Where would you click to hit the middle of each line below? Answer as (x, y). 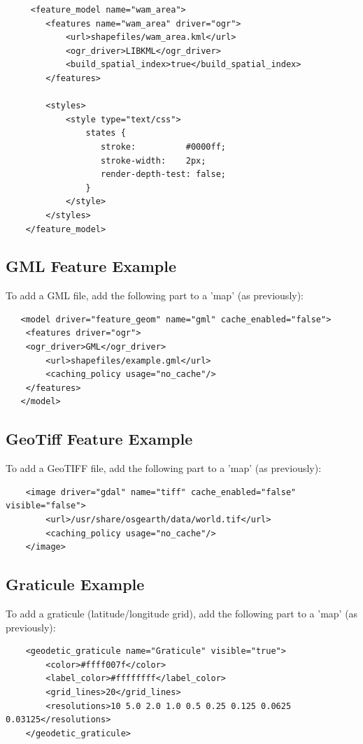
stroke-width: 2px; (154, 160)
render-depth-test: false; (164, 174)
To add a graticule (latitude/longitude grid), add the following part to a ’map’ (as (182, 614)
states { (106, 133)
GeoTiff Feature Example (99, 439)
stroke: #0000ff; (164, 146)
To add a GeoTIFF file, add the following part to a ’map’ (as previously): (164, 468)
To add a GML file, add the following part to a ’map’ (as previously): (155, 295)
